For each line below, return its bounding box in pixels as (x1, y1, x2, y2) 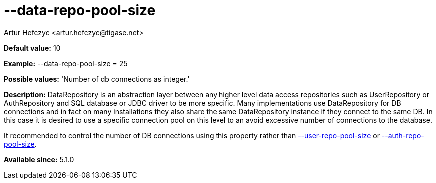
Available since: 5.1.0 (4, 155, 74, 164)
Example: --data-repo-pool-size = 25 (4, 59, 128, 68)
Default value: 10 (4, 43, 61, 52)
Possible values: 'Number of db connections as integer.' (4, 74, 190, 83)
